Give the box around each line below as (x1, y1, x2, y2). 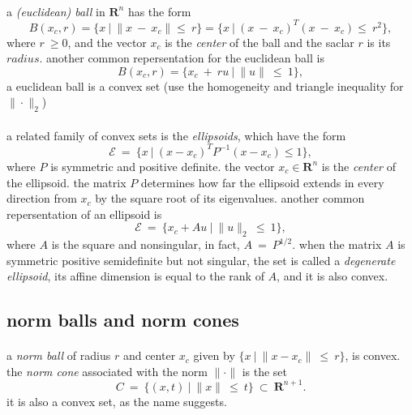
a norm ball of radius (6, 347, 111, 364)
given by (193, 347, 235, 364)
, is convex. (345, 347, 401, 364)
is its (367, 33, 391, 50)
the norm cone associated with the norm (6, 362, 208, 379)
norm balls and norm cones (6, 307, 239, 332)
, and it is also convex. (277, 267, 388, 285)
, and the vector (67, 33, 147, 50)
